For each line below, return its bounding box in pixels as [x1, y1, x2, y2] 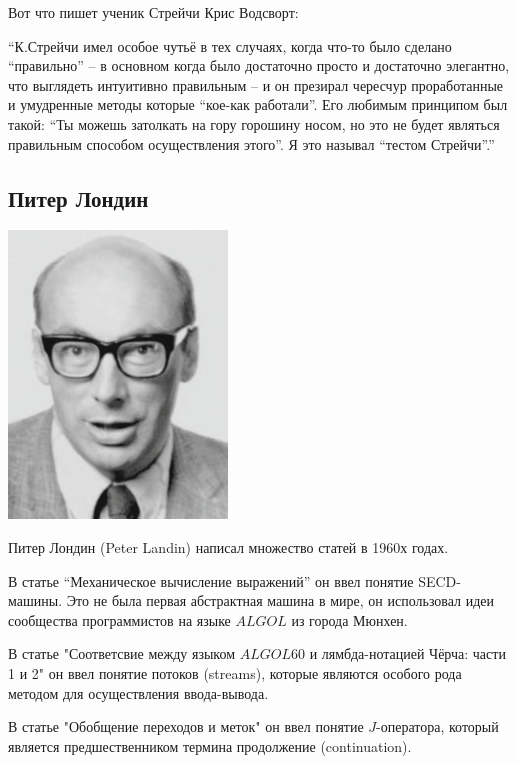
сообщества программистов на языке [8, 609, 231, 630]
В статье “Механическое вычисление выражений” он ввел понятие [8, 570, 414, 591]
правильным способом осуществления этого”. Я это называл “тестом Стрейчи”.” [8, 133, 495, 154]
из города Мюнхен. [291, 609, 408, 630]
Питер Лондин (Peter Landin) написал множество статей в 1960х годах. [8, 536, 449, 557]
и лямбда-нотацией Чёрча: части [309, 643, 506, 664]
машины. [8, 590, 63, 611]
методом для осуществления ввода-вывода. [8, 682, 269, 703]
